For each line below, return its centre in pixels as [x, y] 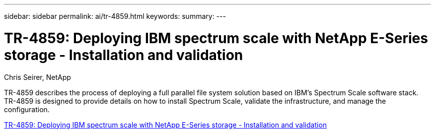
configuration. [27, 109]
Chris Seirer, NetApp [37, 77]
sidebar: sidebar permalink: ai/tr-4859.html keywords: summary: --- [115, 16]
